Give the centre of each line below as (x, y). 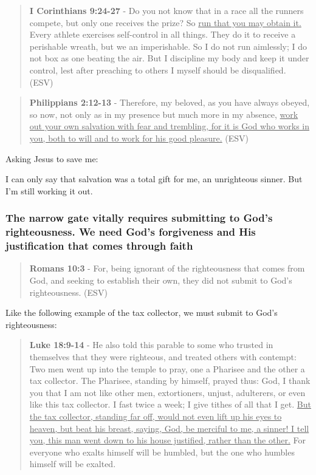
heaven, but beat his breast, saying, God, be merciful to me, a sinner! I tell (169, 428)
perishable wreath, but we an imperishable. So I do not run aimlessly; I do (168, 46)
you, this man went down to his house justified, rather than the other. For (167, 440)
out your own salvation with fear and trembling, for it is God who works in (170, 126)
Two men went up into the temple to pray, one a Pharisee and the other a (167, 368)
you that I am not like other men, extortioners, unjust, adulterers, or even (167, 392)
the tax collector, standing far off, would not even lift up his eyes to (156, 416)
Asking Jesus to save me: (52, 158)
